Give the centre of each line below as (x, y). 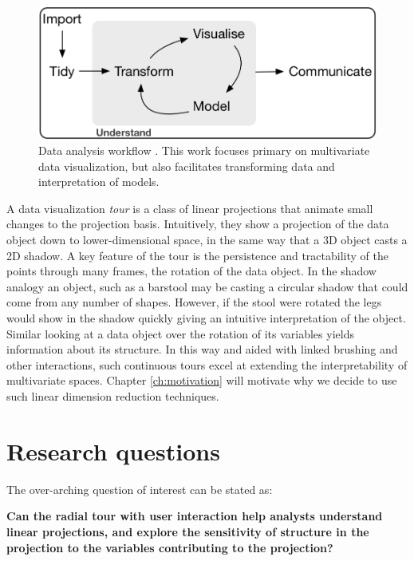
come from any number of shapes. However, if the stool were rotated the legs (194, 302)
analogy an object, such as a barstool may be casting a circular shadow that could (207, 286)
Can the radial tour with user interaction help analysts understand (195, 516)
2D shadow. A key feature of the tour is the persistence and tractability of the (197, 255)
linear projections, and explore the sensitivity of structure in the (188, 531)
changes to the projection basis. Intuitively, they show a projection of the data (198, 224)
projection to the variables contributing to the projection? (170, 547)
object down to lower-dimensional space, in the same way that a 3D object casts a (207, 240)
